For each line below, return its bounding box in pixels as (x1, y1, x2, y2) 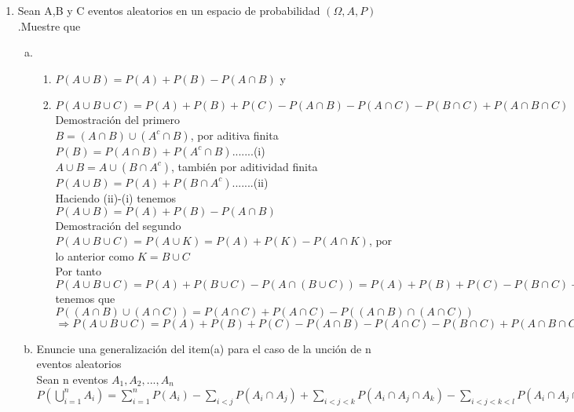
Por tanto (55, 263, 101, 279)
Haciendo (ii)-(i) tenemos (55, 189, 177, 206)
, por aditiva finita (190, 126, 279, 143)
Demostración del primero (55, 111, 181, 128)
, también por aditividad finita (171, 158, 318, 174)
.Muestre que (17, 17, 81, 34)
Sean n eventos (36, 370, 108, 387)
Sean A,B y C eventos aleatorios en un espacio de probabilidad (17, 2, 320, 18)
